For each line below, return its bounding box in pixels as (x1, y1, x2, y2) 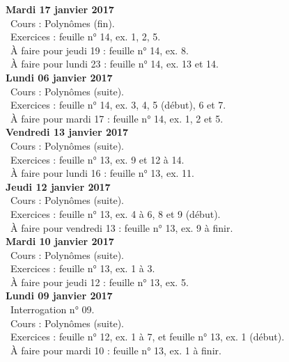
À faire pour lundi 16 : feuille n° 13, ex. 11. (10, 166, 194, 180)
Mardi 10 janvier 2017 (6, 234, 114, 249)
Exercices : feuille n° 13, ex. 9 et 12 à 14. (10, 152, 185, 166)
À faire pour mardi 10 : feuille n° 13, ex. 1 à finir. (10, 343, 221, 357)
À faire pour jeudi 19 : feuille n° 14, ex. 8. (10, 42, 189, 57)
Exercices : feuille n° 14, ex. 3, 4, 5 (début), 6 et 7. (10, 97, 226, 112)
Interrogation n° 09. (10, 302, 95, 317)
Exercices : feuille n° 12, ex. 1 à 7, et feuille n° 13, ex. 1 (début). (10, 329, 285, 344)
